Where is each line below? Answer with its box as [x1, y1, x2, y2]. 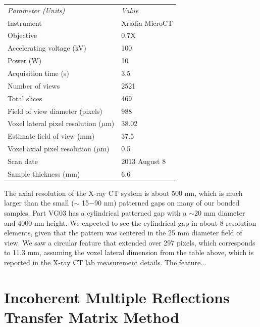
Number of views [8, 80, 60, 91]
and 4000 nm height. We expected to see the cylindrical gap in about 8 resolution [4, 217, 256, 228]
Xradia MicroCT [121, 17, 173, 28]
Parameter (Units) [8, 5, 65, 15]
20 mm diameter [194, 208, 245, 218]
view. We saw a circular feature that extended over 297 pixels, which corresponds [4, 237, 255, 248]
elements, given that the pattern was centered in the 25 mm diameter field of [4, 227, 242, 238]
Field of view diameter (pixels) [8, 105, 102, 116]
